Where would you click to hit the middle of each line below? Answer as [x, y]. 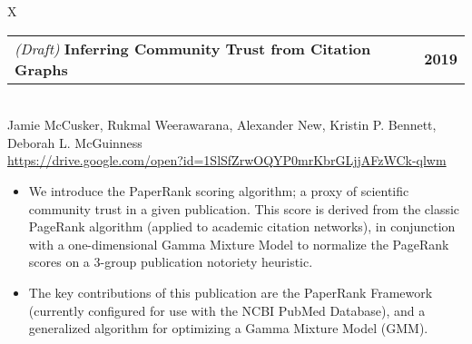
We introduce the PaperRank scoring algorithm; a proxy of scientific [219, 190]
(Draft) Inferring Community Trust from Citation [193, 48]
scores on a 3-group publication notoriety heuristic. [171, 262]
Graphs [41, 69]
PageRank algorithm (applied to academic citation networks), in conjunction [242, 226]
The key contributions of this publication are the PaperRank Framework [231, 292]
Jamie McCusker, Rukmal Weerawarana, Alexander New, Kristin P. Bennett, [222, 125]
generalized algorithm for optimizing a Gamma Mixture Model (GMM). [228, 328]
